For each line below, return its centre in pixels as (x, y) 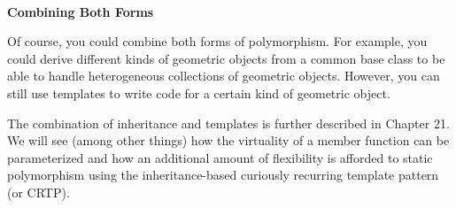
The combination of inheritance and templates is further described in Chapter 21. (228, 123)
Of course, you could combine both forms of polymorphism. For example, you (217, 41)
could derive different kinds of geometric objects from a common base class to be (226, 58)
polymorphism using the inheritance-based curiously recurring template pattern (223, 175)
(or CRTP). (39, 192)
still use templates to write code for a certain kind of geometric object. (199, 92)
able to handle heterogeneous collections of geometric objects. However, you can (224, 76)
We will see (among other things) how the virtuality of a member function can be (228, 140)
